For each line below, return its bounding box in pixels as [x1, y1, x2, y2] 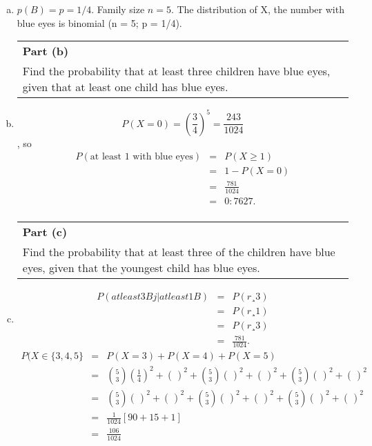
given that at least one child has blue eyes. [22, 79, 228, 95]
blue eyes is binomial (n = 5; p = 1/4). [17, 15, 182, 30]
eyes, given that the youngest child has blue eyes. [22, 259, 260, 275]
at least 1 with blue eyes [90, 152, 193, 162]
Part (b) [22, 43, 69, 59]
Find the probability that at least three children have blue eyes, [22, 63, 331, 79]
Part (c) [22, 223, 68, 240]
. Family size [91, 2, 145, 16]
